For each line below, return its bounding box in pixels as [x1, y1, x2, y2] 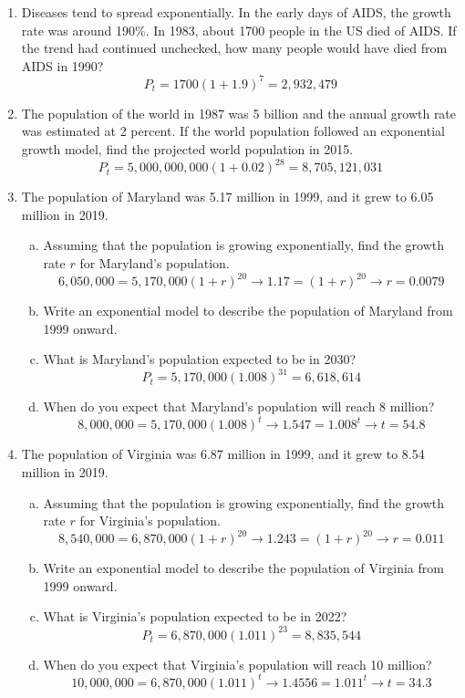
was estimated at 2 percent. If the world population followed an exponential [21, 121, 445, 141]
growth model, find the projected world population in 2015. [21, 140, 354, 159]
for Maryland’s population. [79, 253, 230, 272]
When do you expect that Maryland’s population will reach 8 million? [43, 397, 435, 416]
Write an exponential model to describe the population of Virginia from [43, 558, 444, 578]
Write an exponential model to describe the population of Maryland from [43, 301, 453, 320]
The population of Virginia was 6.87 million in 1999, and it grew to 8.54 [21, 444, 425, 464]
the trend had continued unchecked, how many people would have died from [21, 38, 448, 57]
